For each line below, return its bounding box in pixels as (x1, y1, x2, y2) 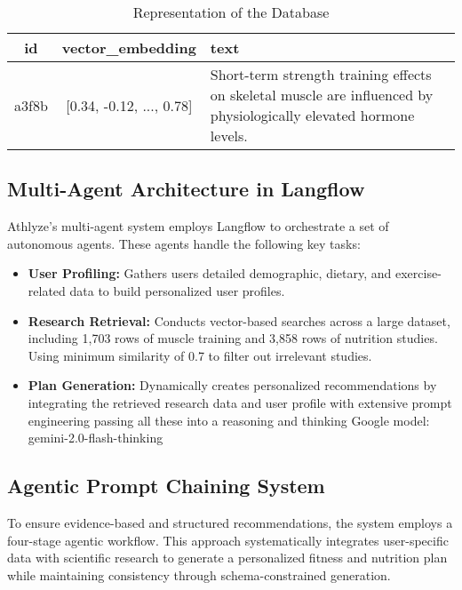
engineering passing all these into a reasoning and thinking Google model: (28, 411, 430, 429)
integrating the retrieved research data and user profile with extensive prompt (28, 393, 452, 411)
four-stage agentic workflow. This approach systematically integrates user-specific (7, 530, 449, 549)
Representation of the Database (132, 2, 330, 22)
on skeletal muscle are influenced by (210, 84, 434, 105)
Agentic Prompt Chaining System (7, 472, 325, 499)
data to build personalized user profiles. (69, 281, 285, 299)
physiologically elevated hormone (210, 105, 415, 125)
